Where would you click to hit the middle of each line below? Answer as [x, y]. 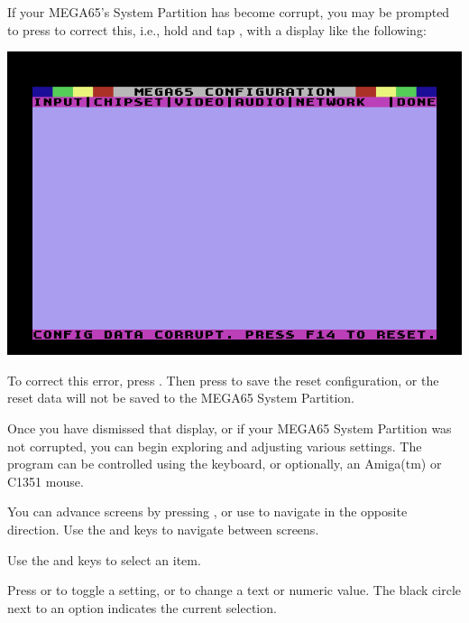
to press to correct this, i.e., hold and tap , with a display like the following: [217, 29]
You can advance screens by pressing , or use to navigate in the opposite [207, 511]
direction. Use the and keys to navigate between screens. [163, 529]
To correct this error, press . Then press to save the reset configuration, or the [223, 380]
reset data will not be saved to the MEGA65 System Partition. [181, 398]
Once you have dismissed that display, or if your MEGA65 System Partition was [230, 428]
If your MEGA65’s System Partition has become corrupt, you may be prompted [229, 12]
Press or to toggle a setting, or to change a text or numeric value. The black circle [234, 590]
